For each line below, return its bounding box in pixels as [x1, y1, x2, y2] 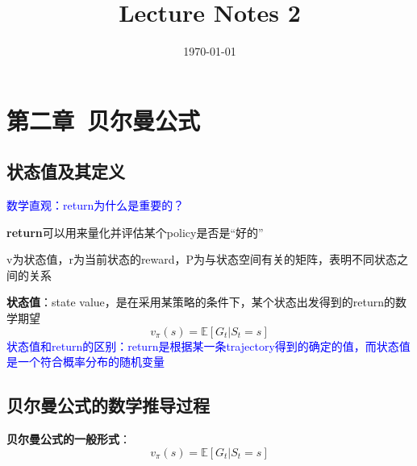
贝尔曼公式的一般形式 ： [6, 431, 131, 447]
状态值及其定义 [6, 159, 125, 184]
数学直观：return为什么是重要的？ [6, 197, 185, 214]
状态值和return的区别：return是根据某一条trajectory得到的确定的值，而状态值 [6, 337, 411, 354]
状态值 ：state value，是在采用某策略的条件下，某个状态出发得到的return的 [6, 293, 395, 310]
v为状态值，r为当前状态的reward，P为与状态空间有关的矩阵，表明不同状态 [6, 251, 398, 268]
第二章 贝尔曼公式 [6, 103, 201, 136]
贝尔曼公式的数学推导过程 [6, 393, 210, 418]
